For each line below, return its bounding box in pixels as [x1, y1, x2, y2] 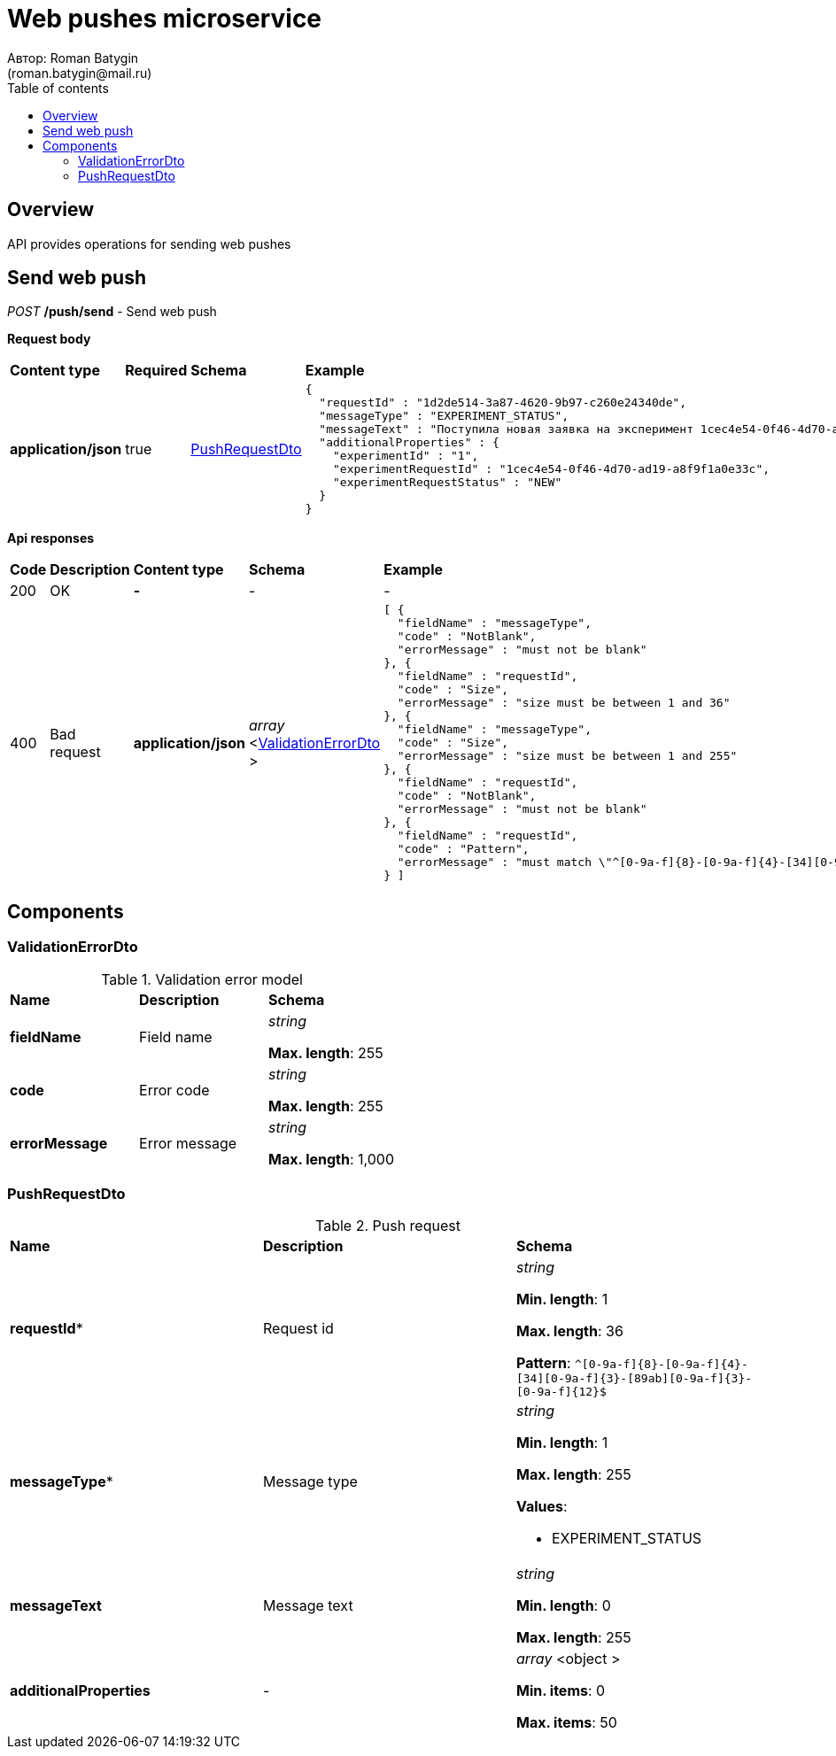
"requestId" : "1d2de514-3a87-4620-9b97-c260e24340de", [319, 396, 687, 410]
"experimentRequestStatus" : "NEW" [332, 476, 562, 490]
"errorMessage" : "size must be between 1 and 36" [397, 696, 731, 710]
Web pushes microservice [7, 4, 322, 34]
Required [125, 361, 188, 380]
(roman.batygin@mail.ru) [7, 65, 152, 81]
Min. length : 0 [515, 1597, 611, 1615]
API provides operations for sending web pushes [7, 236, 291, 251]
